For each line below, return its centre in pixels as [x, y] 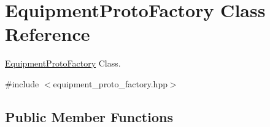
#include [22, 83]
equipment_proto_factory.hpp [110, 83]
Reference [48, 34]
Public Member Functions [89, 116]
